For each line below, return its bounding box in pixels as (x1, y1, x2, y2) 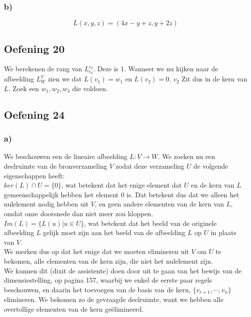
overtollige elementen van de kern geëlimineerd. (4, 303, 144, 314)
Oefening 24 (4, 107, 65, 122)
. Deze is (93, 63, 118, 74)
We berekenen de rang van (4, 63, 82, 74)
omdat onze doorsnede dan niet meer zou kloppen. (4, 208, 153, 219)
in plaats (210, 227, 236, 238)
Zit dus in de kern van (181, 74, 248, 84)
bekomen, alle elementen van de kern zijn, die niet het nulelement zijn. (4, 256, 213, 266)
